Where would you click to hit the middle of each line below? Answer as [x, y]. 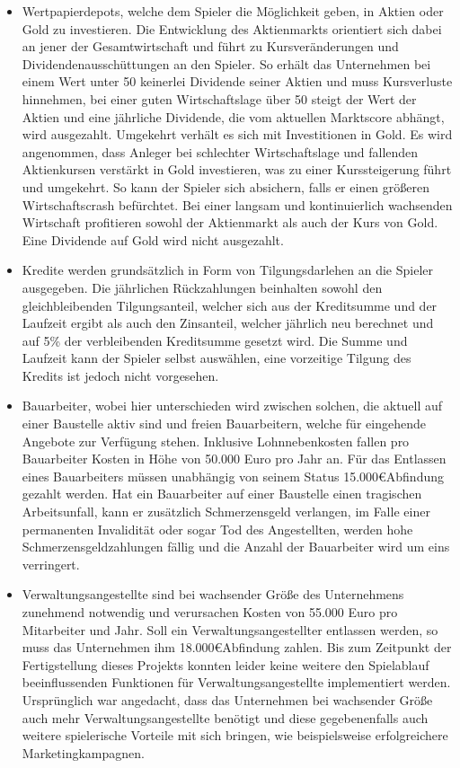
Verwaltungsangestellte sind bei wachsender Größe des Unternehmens [213, 594]
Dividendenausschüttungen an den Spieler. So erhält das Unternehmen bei [226, 63]
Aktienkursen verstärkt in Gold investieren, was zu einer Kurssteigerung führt [237, 169]
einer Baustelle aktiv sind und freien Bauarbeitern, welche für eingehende [224, 424]
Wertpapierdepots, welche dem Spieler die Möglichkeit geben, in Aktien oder [233, 11]
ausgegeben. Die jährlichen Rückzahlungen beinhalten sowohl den [202, 287]
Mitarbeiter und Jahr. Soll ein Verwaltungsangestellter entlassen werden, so [230, 629]
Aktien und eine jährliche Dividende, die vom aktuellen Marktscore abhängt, [233, 116]
